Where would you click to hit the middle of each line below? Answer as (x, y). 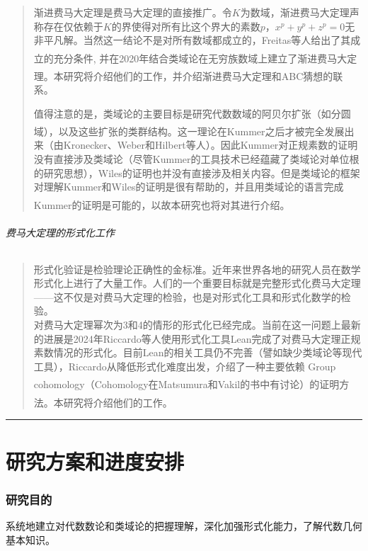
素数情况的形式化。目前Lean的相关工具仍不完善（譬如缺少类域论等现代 (198, 352)
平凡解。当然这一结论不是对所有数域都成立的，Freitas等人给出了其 (197, 40)
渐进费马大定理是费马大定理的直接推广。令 (133, 12)
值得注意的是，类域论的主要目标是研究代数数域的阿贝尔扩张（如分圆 (192, 113)
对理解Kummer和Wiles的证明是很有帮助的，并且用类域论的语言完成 (189, 187)
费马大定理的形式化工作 (60, 232)
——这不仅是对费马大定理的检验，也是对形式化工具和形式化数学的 (187, 296)
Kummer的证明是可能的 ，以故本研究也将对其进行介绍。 (162, 204)
